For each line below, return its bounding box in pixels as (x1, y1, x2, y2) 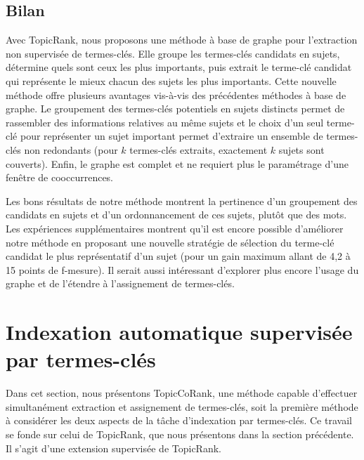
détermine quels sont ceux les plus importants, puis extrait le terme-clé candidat (6, 60, 352, 74)
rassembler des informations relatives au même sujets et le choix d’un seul (6, 114, 324, 129)
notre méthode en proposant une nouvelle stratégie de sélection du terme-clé (6, 235, 334, 249)
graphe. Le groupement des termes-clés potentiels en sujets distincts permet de (6, 101, 345, 116)
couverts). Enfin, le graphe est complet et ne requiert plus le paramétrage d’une (6, 156, 349, 171)
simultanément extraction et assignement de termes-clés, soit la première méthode (6, 399, 358, 414)
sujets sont (278, 142, 325, 157)
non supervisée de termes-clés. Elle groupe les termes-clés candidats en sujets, (6, 46, 340, 60)
